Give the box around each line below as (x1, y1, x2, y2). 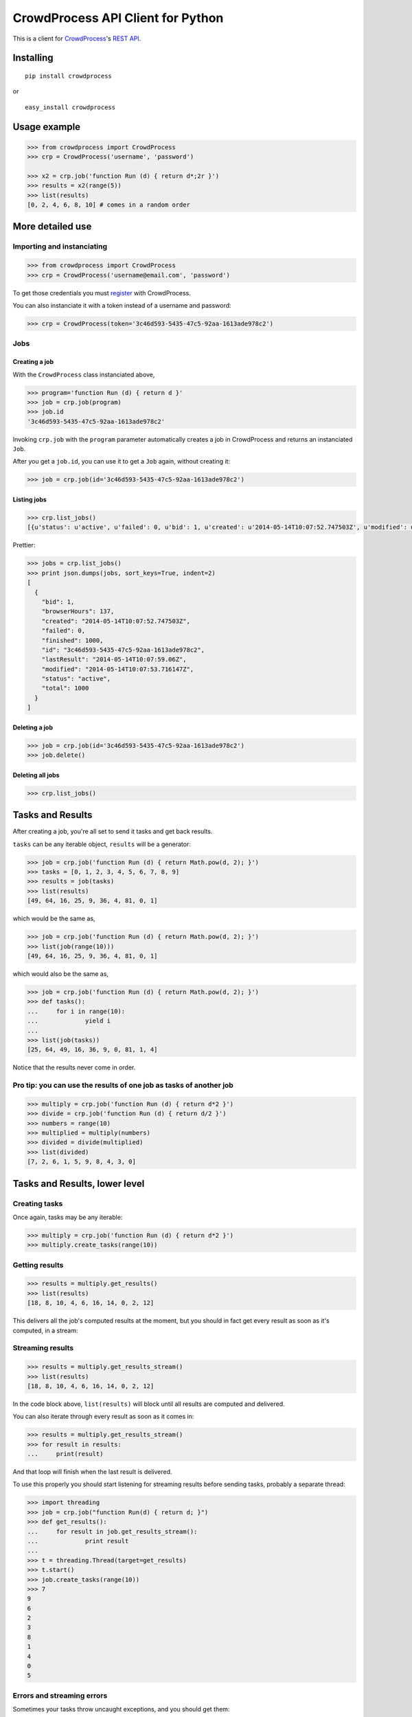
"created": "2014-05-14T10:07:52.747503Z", (41, 617, 190, 625)
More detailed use (12, 220, 92, 233)
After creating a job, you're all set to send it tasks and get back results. (12, 828, 213, 836)
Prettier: (12, 541, 36, 549)
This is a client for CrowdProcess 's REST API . (12, 34, 141, 43)
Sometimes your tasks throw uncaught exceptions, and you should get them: (12, 1705, 230, 1714)
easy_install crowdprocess (25, 103, 116, 111)
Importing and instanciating (12, 242, 108, 251)
